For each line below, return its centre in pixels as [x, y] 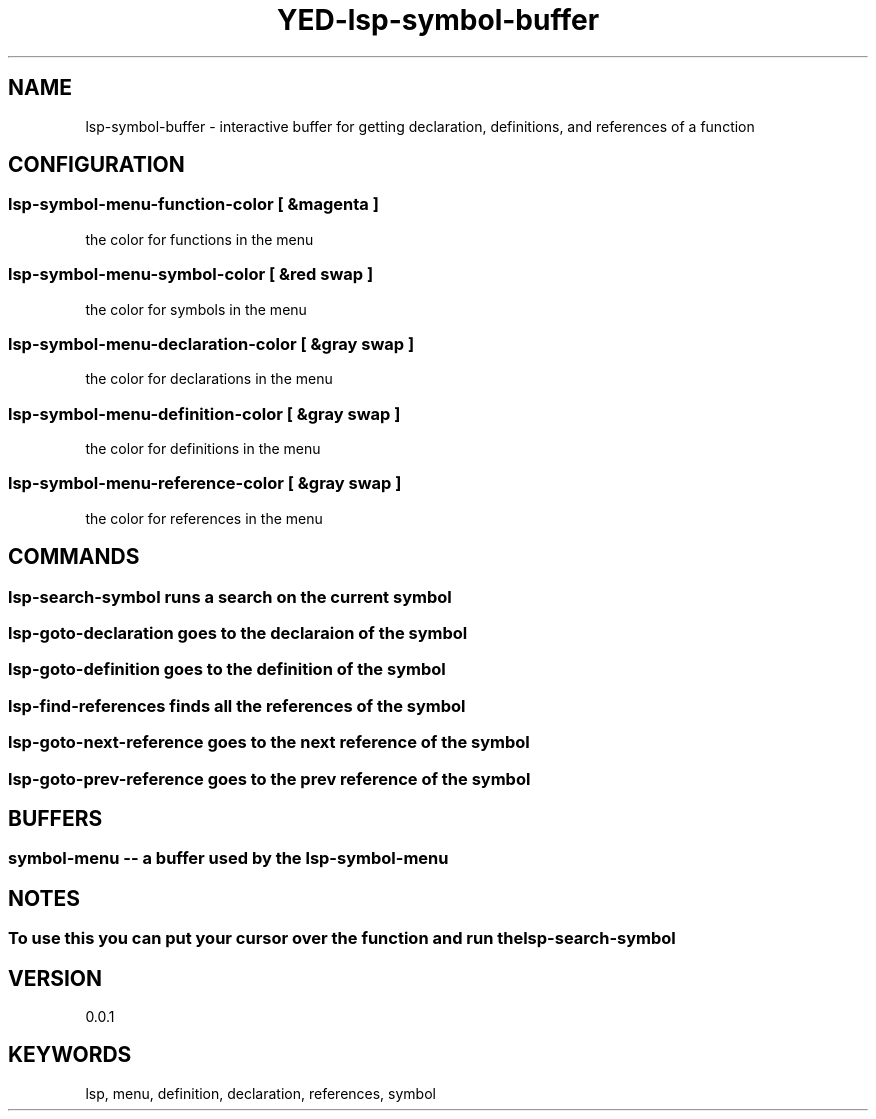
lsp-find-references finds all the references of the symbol [237, 705]
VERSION [55, 978]
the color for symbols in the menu [196, 309]
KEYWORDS [70, 1055]
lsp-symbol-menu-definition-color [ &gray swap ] [204, 413]
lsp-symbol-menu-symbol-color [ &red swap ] [191, 274]
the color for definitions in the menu [203, 449]
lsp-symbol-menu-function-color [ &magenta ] [193, 204]
